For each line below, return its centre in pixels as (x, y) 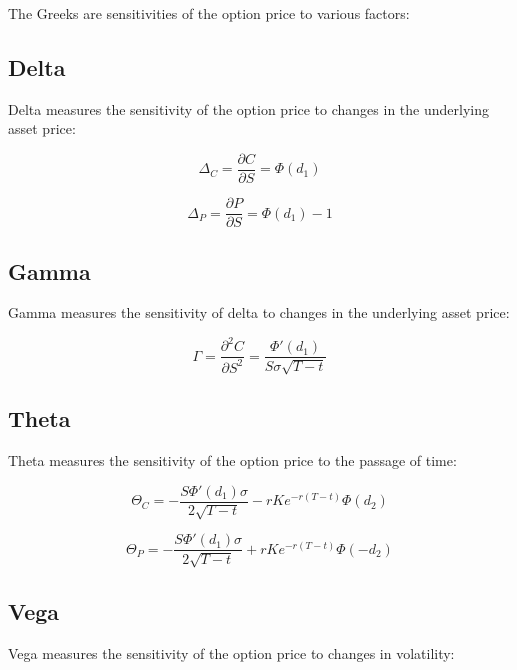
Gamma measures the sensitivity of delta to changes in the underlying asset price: (259, 312)
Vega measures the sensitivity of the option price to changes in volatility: (231, 652)
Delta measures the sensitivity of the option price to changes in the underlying (248, 108)
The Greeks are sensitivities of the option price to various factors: (209, 13)
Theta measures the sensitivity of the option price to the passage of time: (232, 460)
